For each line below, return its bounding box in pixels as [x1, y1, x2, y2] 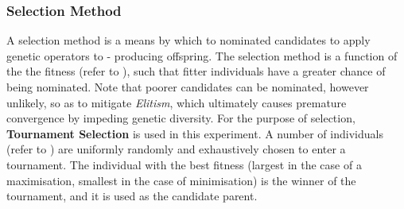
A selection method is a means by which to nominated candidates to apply [6, 32, 371, 48]
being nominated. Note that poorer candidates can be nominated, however [6, 79, 369, 95]
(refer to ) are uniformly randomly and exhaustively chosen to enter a [6, 141, 346, 157]
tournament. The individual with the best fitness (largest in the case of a [6, 156, 362, 172]
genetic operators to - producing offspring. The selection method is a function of [6, 47, 398, 64]
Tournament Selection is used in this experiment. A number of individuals [6, 125, 383, 141]
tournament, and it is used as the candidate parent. [6, 188, 258, 204]
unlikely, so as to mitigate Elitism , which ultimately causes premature [6, 94, 347, 110]
